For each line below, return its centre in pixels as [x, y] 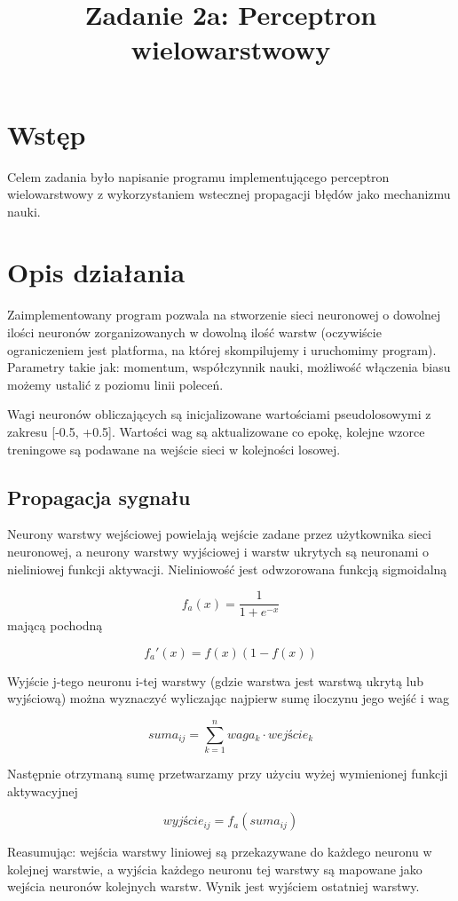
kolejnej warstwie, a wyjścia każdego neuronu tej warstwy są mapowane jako [215, 869]
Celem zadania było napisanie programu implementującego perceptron [198, 176]
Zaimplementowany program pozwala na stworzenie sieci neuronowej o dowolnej [224, 315]
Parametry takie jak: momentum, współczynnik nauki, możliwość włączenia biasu [229, 367]
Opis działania [96, 272]
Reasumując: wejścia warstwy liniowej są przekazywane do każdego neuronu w [220, 852]
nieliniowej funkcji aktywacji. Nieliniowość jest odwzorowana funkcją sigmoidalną [227, 569]
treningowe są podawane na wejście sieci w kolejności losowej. [174, 449]
